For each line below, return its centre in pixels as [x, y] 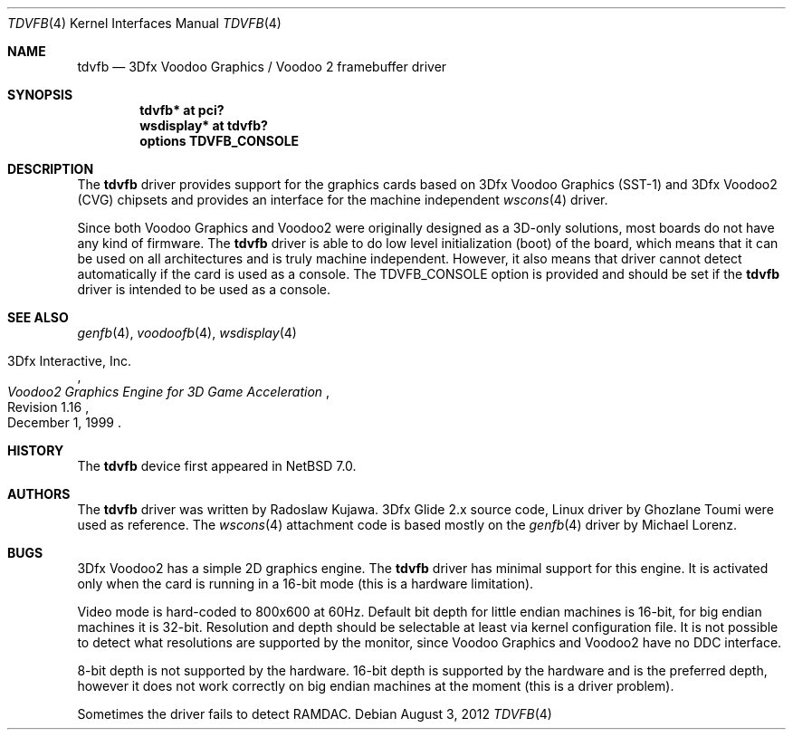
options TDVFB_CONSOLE [220, 141]
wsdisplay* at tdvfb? [204, 125]
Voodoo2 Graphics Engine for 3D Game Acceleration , [169, 392]
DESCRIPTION [51, 169]
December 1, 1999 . [65, 422]
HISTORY [36, 450]
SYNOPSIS [40, 95]
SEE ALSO [38, 317]
